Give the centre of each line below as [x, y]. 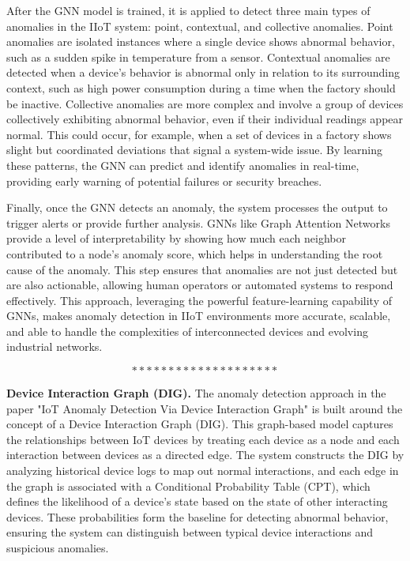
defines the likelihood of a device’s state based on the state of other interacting [197, 501]
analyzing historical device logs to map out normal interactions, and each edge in [203, 471]
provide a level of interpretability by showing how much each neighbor [176, 238]
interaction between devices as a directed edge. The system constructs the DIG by [205, 455]
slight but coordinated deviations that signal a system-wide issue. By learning [195, 150]
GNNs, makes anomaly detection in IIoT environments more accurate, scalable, [199, 316]
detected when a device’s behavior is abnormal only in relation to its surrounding [203, 72]
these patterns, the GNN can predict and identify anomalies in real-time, [183, 165]
